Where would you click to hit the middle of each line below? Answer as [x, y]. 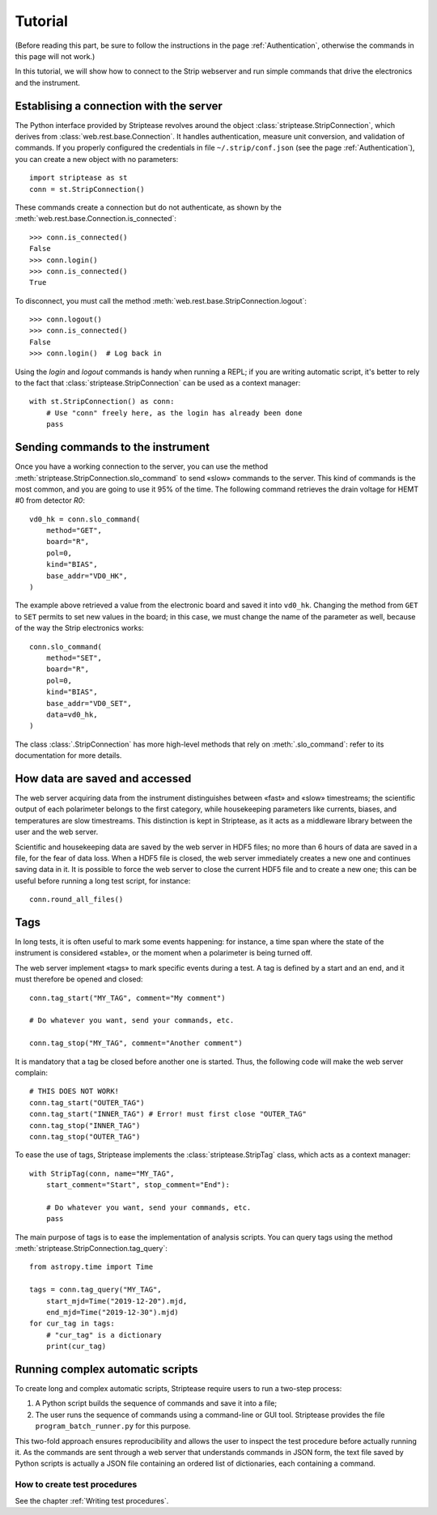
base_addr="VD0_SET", [89, 703]
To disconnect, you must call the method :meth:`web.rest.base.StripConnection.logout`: [161, 300]
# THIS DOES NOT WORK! [74, 1092]
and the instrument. [48, 83]
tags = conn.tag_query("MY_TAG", [95, 1290]
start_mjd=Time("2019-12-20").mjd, [117, 1301]
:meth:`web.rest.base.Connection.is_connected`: [96, 219]
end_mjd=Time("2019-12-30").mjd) [112, 1312]
